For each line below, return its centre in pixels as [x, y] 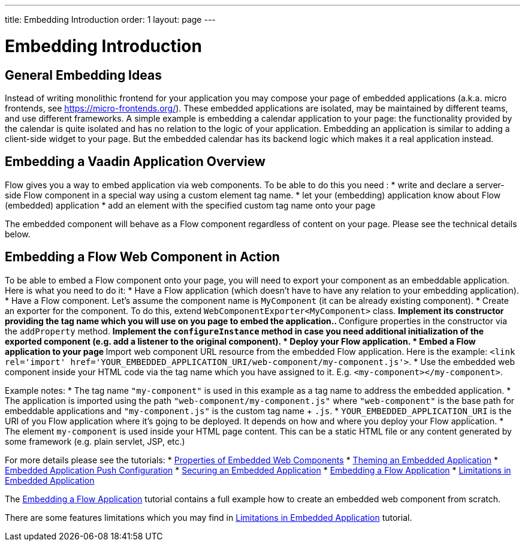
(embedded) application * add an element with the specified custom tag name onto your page [190, 205]
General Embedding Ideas [83, 75]
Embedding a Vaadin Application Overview [135, 162]
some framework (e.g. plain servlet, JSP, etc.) [95, 441]
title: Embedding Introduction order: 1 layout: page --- [110, 19]
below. [18, 234]
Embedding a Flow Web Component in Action [142, 257]
